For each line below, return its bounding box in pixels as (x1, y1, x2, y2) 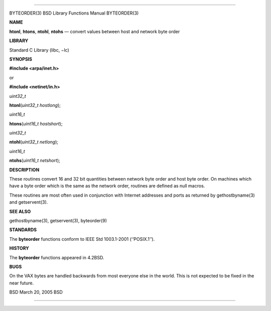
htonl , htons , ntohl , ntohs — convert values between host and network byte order (9, 28, 180, 35)
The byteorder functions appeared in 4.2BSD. (9, 254, 104, 260)
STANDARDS (9, 227, 37, 233)
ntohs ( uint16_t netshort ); (9, 158, 60, 164)
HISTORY (9, 245, 30, 251)
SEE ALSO (9, 208, 31, 214)
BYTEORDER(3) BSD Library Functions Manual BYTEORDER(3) (9, 10, 139, 16)
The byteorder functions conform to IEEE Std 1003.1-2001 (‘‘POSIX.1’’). (9, 236, 155, 242)
